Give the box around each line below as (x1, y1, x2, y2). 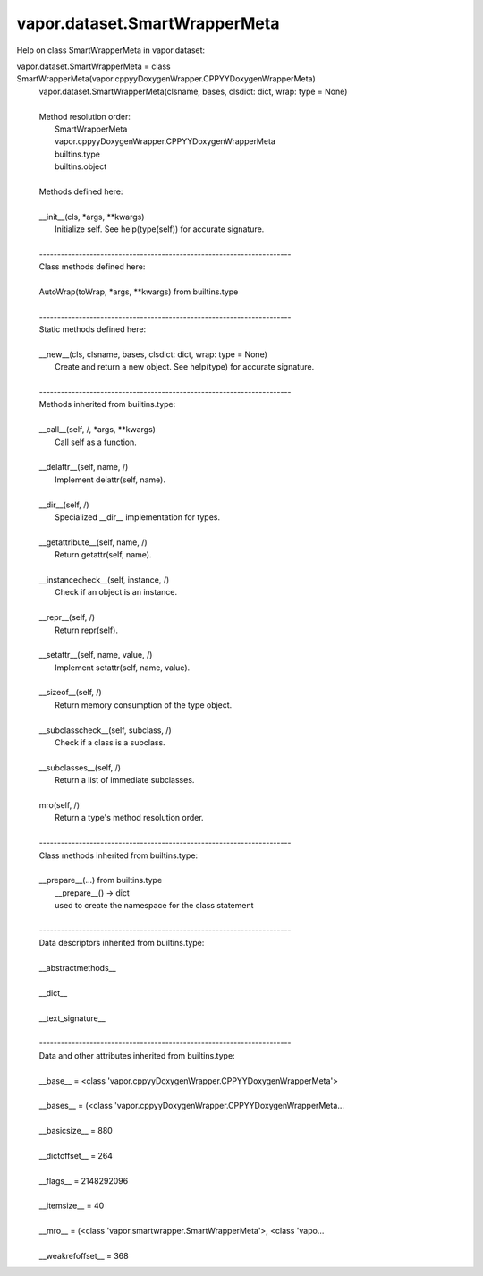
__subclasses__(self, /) (38, 761, 121, 773)
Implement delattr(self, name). (55, 474, 165, 485)
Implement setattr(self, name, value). (55, 662, 191, 673)
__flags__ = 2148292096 (38, 1175, 129, 1186)
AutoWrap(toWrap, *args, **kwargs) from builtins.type (38, 286, 239, 297)
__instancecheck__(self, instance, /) (38, 574, 170, 585)
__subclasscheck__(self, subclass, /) (38, 725, 172, 736)
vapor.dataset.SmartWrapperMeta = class (16, 61, 171, 72)
